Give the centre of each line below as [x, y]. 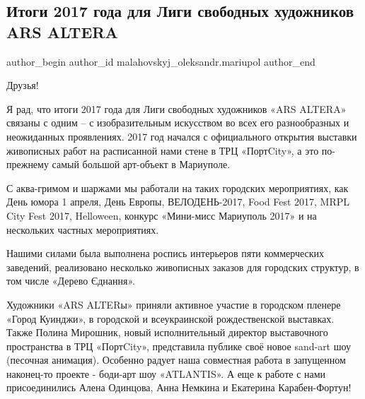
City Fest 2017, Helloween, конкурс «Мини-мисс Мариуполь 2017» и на [162, 215]
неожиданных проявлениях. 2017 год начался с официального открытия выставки [182, 136]
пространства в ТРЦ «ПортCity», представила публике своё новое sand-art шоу [179, 346]
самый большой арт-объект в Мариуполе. [141, 164]
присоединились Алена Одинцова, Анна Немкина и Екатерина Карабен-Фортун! [179, 387]
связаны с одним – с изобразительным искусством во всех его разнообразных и [178, 123]
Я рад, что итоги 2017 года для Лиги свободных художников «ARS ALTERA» [176, 108]
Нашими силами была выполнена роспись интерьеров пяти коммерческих [166, 253]
